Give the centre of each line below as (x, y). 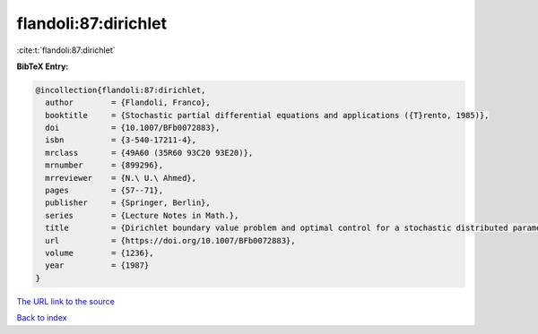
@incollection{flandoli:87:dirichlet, (121, 90)
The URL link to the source (66, 301)
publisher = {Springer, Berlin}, (128, 203)
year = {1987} (97, 265)
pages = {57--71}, (104, 191)
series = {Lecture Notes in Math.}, (142, 215)
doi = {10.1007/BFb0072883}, (133, 128)
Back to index (42, 318)
